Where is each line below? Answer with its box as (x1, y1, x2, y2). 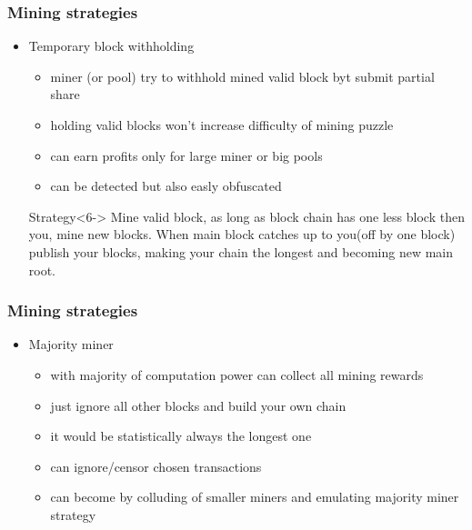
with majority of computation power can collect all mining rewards (50, 365, 424, 384)
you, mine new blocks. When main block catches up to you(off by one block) (28, 225, 456, 244)
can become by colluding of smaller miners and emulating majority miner (50, 487, 459, 506)
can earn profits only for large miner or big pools (50, 145, 323, 165)
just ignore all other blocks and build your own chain (50, 395, 346, 415)
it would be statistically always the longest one (50, 426, 312, 445)
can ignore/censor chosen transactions (50, 456, 262, 475)
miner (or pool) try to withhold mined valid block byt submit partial (50, 66, 435, 85)
